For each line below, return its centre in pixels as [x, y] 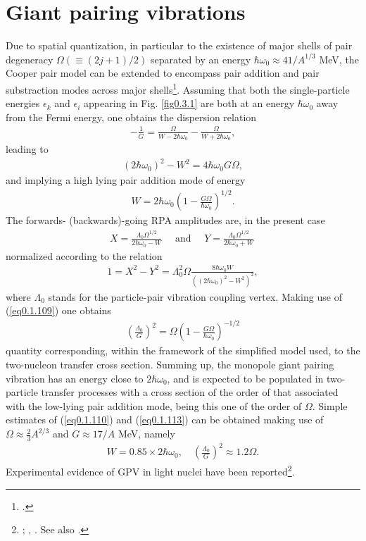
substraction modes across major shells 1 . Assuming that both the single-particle [178, 88]
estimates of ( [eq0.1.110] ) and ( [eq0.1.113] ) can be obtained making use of [165, 419]
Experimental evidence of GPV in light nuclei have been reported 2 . [150, 471]
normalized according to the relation [84, 255]
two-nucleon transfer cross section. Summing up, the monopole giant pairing [170, 365]
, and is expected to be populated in [245, 378]
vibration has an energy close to [75, 378]
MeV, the [339, 59]
